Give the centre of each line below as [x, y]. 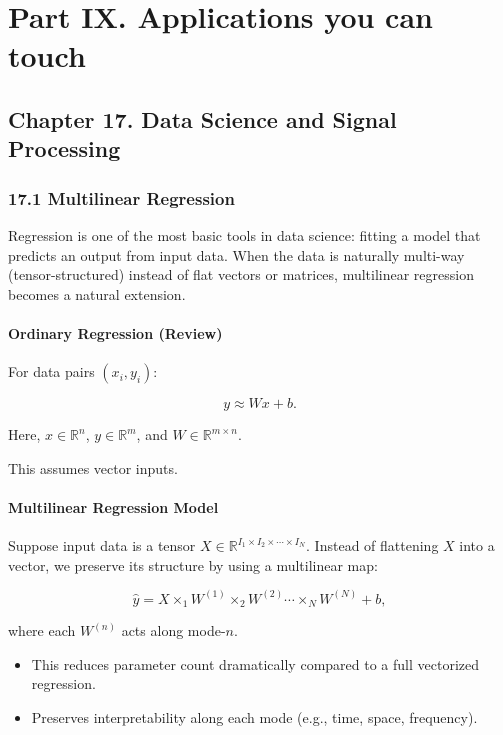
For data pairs [51, 371]
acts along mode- [173, 630]
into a [477, 545]
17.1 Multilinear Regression [121, 197]
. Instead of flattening [372, 545]
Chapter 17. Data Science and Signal [202, 118]
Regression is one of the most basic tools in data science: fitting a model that [244, 234]
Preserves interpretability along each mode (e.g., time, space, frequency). [254, 716]
